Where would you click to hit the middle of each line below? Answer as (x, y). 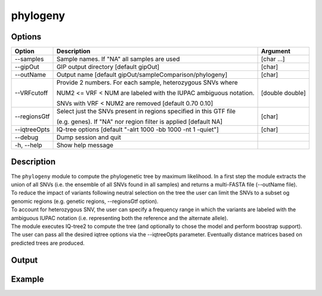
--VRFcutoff (31, 93)
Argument (275, 51)
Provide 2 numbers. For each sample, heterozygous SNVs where (147, 82)
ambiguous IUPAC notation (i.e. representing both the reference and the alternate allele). (120, 218)
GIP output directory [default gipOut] (108, 67)
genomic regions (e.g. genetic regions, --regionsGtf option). (85, 201)
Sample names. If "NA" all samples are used (118, 59)
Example (27, 279)
